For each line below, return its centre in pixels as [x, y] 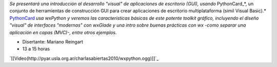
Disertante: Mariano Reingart [53, 41]
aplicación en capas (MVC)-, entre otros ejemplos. [63, 32]
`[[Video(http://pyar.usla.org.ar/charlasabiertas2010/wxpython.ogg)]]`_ [84, 58]
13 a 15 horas [36, 49]
